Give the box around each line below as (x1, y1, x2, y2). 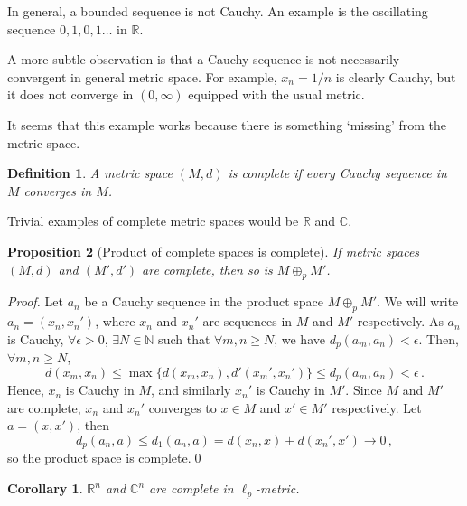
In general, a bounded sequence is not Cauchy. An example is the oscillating (7, 2, 428, 20)
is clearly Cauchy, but (335, 67, 456, 86)
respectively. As (357, 312, 444, 331)
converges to (148, 398, 217, 417)
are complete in (149, 479, 234, 498)
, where (95, 312, 135, 331)
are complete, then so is (142, 259, 273, 278)
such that (158, 329, 210, 348)
